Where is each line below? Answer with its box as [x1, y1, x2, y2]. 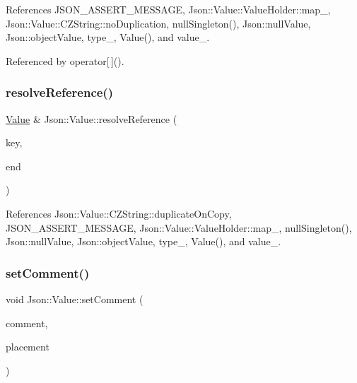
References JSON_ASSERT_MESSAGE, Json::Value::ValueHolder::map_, [6, 2, 331, 16]
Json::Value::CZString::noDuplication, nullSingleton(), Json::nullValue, [6, 16, 311, 30]
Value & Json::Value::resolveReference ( [6, 111, 177, 126]
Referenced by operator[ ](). [6, 53, 124, 68]
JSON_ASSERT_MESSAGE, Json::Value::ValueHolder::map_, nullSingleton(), [6, 220, 352, 235]
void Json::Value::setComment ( [6, 291, 144, 306]
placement [6, 339, 49, 354]
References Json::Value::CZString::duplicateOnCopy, [6, 206, 232, 220]
